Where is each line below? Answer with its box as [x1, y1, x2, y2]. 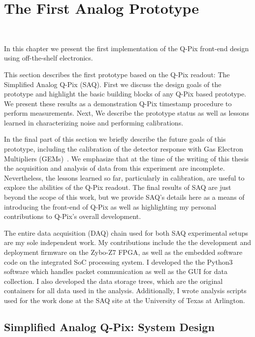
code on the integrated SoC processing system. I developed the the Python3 [4, 256, 233, 267]
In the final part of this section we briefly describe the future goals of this [4, 134, 226, 144]
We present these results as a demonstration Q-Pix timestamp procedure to [4, 98, 232, 108]
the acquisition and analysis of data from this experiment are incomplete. [4, 163, 225, 173]
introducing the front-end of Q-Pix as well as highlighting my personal [4, 201, 217, 212]
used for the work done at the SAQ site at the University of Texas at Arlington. [4, 295, 245, 305]
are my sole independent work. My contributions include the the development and [4, 237, 251, 247]
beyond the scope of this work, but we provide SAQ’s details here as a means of [4, 192, 245, 202]
